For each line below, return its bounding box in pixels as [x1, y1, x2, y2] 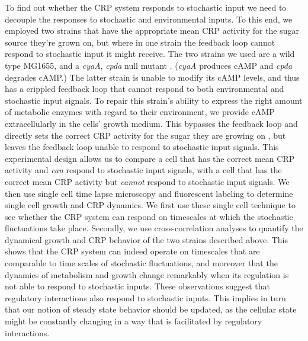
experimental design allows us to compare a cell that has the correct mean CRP [5, 152, 295, 164]
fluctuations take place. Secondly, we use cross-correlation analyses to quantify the [5, 222, 303, 234]
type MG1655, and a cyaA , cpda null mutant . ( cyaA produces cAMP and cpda [5, 59, 293, 71]
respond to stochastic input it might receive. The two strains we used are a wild [5, 47, 295, 60]
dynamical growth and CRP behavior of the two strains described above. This [5, 233, 288, 246]
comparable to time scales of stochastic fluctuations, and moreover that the [5, 257, 278, 269]
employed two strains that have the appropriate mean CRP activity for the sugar [5, 24, 300, 37]
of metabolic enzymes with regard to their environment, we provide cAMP [5, 106, 275, 118]
